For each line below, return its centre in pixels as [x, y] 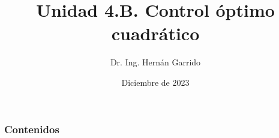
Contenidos [32, 129]
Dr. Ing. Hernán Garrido [155, 62]
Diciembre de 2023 [155, 82]
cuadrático [155, 33]
